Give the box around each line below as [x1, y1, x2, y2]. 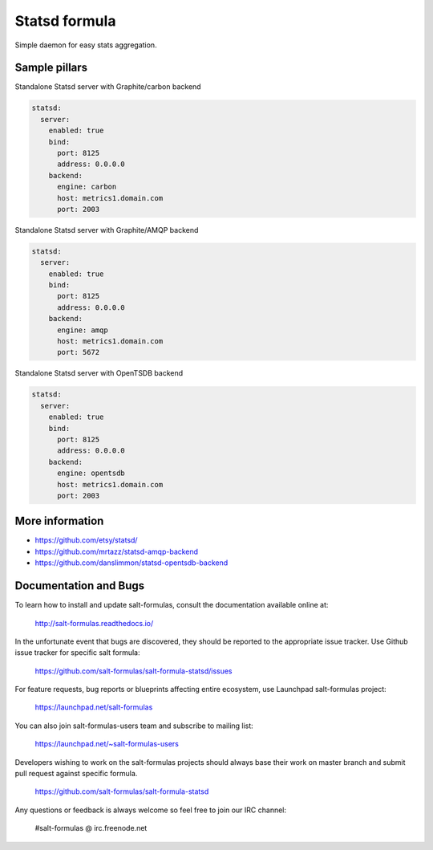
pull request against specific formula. [14, 769, 138, 779]
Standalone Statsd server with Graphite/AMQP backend [14, 225, 199, 234]
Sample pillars [14, 61, 88, 75]
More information [14, 514, 104, 528]
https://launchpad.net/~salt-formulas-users [34, 739, 180, 749]
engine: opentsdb [57, 469, 126, 478]
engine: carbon [57, 182, 117, 192]
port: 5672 [57, 348, 100, 357]
